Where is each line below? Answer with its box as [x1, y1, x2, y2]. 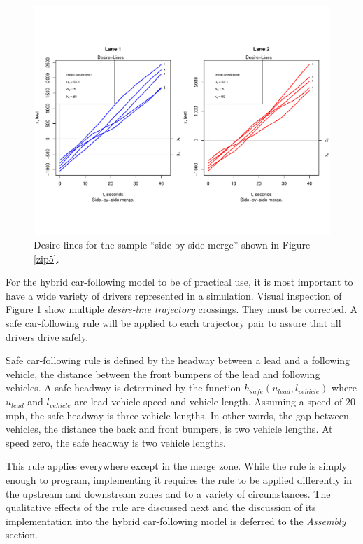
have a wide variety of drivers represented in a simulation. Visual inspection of [6, 288, 342, 302]
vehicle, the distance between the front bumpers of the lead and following [6, 366, 320, 381]
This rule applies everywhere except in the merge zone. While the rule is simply [6, 459, 348, 473]
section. [6, 527, 38, 542]
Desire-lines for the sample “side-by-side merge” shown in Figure [34, 237, 311, 252]
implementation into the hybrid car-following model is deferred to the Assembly [6, 513, 346, 528]
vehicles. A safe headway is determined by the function [6, 380, 241, 395]
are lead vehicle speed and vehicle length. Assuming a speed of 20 [74, 394, 355, 409]
